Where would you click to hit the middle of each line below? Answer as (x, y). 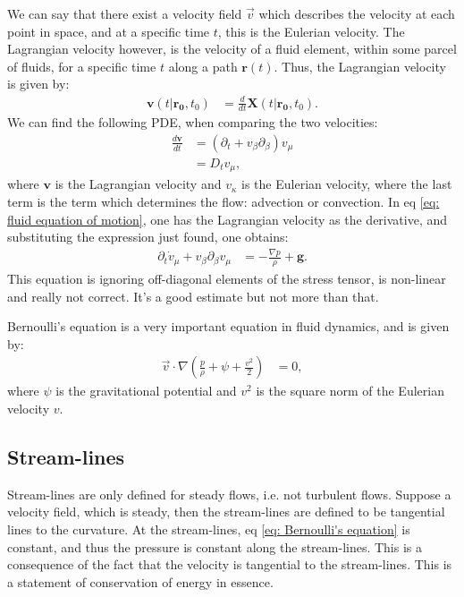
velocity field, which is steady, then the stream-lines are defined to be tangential (226, 512)
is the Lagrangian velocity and (138, 184)
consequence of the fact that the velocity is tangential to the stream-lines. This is (230, 564)
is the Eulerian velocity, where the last (347, 184)
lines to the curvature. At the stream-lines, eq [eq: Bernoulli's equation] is (209, 529)
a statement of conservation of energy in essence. (140, 581)
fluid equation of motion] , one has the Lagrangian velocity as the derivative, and (228, 219)
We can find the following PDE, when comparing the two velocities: (193, 122)
